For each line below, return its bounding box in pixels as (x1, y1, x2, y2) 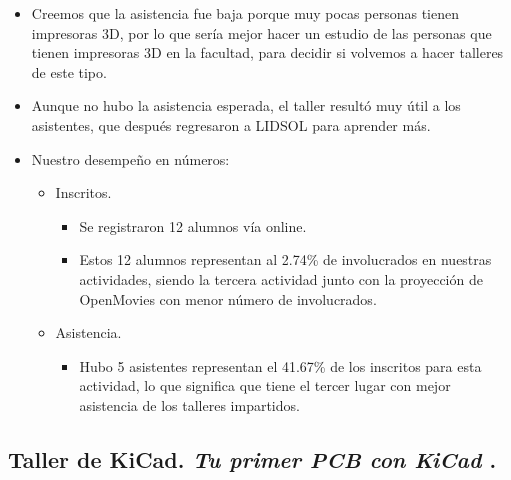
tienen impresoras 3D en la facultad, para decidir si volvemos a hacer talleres (31, 42, 504, 63)
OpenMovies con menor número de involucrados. (79, 288, 377, 309)
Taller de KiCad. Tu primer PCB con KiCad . (8, 443, 497, 474)
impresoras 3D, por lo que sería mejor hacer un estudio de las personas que (31, 22, 492, 43)
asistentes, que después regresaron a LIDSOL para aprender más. (31, 114, 431, 135)
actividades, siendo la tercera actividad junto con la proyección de (79, 268, 483, 289)
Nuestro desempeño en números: (31, 148, 230, 169)
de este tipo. (31, 61, 107, 82)
